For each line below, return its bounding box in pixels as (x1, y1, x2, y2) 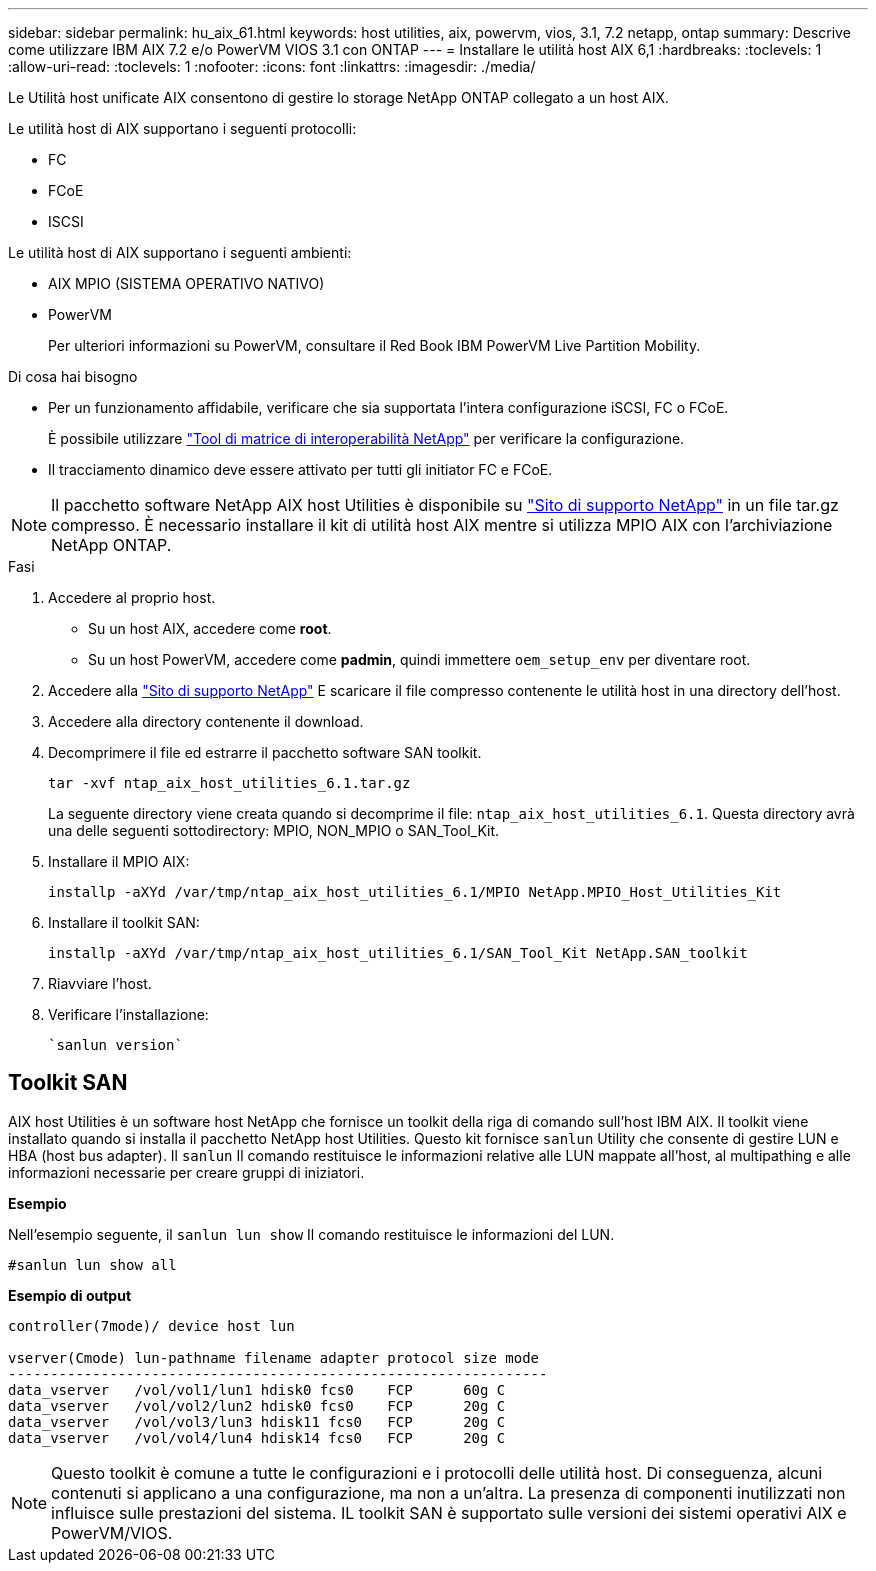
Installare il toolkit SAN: (48, 914, 200, 931)
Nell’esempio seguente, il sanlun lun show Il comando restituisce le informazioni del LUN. (8, 1225, 615, 1243)
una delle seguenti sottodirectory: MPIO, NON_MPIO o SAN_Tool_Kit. (48, 822, 500, 839)
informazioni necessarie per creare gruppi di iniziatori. (8, 1163, 365, 1181)
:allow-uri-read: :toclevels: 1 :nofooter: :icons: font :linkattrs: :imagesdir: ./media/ (8, 58, 536, 75)
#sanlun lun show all (8, 1256, 177, 1273)
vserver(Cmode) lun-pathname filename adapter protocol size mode (8, 1349, 540, 1366)
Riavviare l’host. (48, 975, 152, 992)
